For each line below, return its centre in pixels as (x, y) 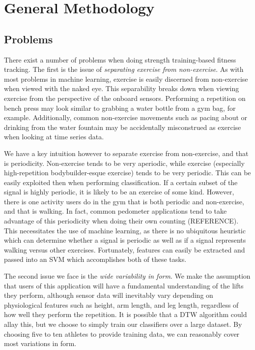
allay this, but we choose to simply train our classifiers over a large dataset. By (123, 324)
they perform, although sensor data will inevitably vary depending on (109, 295)
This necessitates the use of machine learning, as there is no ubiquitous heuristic (125, 230)
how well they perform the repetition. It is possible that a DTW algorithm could (126, 314)
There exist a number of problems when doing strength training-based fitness (120, 59)
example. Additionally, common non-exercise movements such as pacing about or (126, 117)
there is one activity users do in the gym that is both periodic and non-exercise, (124, 201)
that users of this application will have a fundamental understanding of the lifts (124, 285)
